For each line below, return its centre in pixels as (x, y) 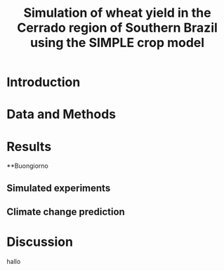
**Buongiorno (27, 166)
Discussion (40, 242)
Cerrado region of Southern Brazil (117, 28)
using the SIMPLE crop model (117, 43)
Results (29, 146)
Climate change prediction (66, 212)
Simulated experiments (59, 188)
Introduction (44, 82)
